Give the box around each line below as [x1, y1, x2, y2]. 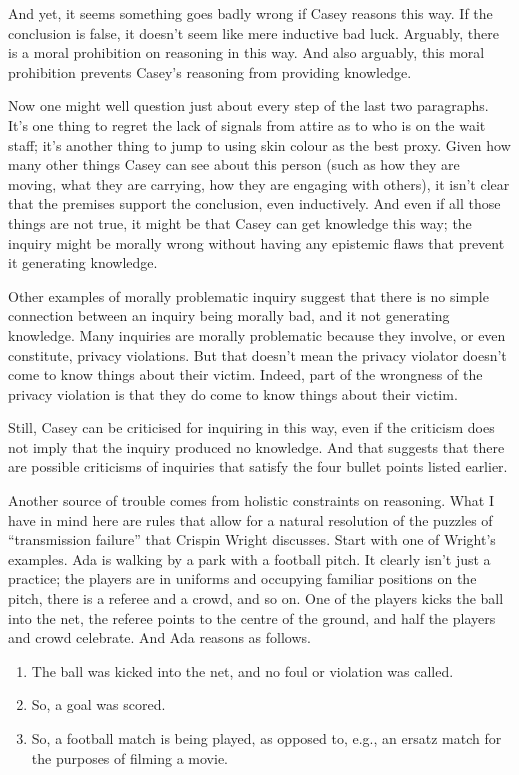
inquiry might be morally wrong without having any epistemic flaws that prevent [8, 232, 505, 253]
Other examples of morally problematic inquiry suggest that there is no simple [8, 285, 489, 306]
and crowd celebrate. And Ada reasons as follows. [8, 627, 311, 648]
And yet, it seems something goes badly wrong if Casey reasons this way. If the [8, 3, 493, 23]
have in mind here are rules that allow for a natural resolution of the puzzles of [8, 509, 493, 530]
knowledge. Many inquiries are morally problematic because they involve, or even [8, 324, 506, 345]
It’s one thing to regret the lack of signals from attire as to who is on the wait [8, 114, 486, 135]
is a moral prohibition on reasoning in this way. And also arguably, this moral [8, 42, 485, 63]
